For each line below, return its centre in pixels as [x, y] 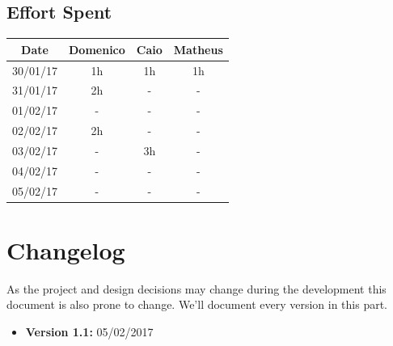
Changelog [66, 249]
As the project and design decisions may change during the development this [196, 288]
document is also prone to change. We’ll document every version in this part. [197, 304]
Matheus [198, 49]
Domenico [97, 49]
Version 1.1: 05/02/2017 [89, 332]
